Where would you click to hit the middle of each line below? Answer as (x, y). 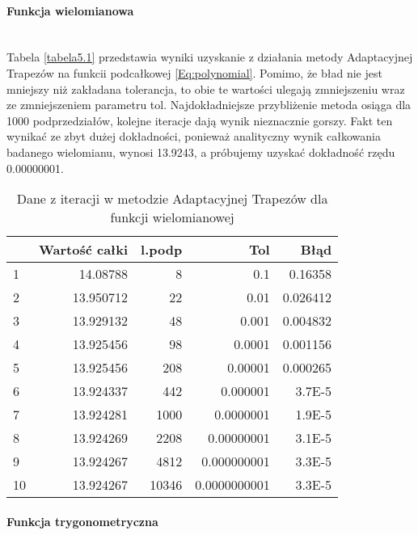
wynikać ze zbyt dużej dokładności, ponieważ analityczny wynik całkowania (194, 136)
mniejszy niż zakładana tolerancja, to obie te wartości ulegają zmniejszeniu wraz (206, 88)
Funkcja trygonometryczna (82, 521)
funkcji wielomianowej (172, 217)
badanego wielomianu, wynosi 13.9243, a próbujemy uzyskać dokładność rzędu (201, 152)
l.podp (162, 250)
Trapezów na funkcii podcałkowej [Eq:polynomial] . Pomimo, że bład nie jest (194, 72)
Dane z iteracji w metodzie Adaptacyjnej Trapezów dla (172, 199)
